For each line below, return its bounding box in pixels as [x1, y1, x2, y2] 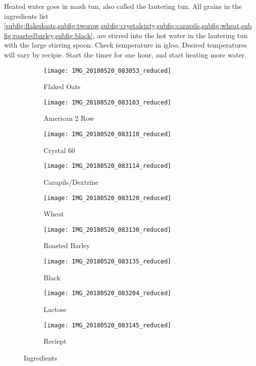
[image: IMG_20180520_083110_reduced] [44, 131, 171, 138]
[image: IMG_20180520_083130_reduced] [44, 226, 171, 233]
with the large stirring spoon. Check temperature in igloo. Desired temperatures [4, 40, 247, 50]
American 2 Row [44, 113, 95, 123]
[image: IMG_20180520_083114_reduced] [44, 162, 171, 170]
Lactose [44, 304, 67, 314]
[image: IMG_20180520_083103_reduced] [44, 99, 171, 106]
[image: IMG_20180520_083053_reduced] [44, 67, 171, 74]
